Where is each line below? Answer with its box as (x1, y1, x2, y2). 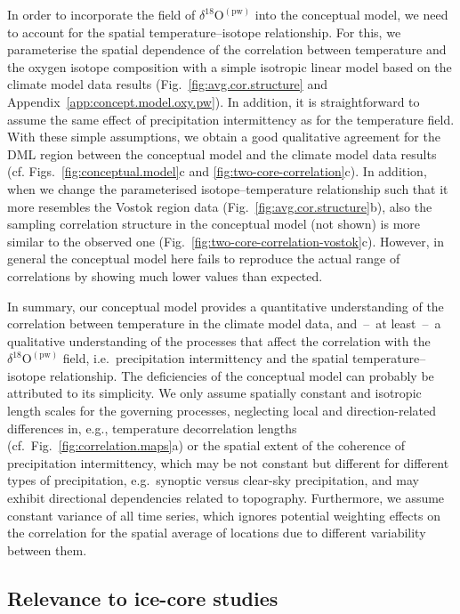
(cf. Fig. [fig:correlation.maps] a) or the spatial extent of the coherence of (7, 436, 405, 455)
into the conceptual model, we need (254, 5, 448, 23)
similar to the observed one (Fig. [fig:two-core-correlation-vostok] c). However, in (7, 231, 445, 250)
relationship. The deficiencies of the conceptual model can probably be (49, 366, 434, 384)
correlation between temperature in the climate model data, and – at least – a (7, 314, 441, 333)
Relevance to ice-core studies (7, 584, 278, 611)
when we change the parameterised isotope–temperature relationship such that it (7, 179, 448, 198)
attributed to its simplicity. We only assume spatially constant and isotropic (7, 384, 422, 402)
